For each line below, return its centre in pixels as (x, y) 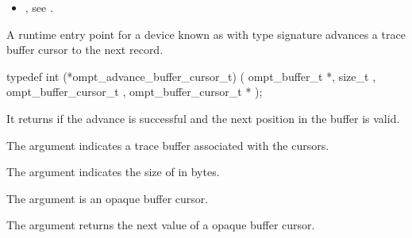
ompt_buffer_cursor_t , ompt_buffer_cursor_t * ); (135, 92)
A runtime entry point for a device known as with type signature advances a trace (206, 34)
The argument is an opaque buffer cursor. (108, 198)
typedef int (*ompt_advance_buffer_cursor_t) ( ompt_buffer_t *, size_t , (191, 76)
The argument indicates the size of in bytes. (113, 172)
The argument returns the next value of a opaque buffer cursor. (161, 225)
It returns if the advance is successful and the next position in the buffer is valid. (203, 118)
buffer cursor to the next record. (85, 50)
